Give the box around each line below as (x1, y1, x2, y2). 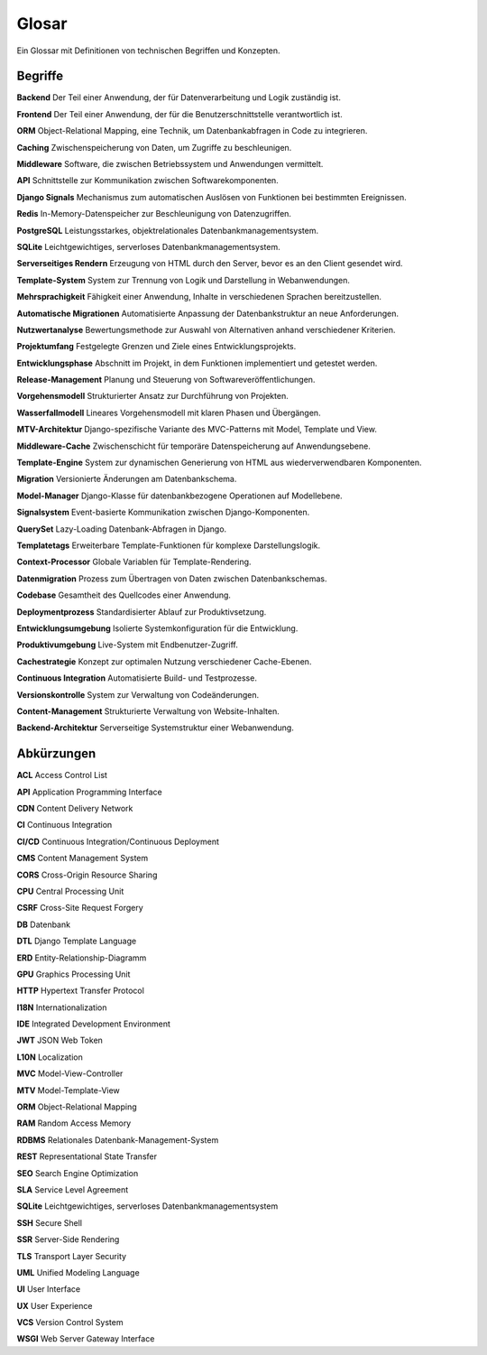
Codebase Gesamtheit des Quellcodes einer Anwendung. (16, 589, 232, 600)
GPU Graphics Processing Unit (16, 969, 131, 979)
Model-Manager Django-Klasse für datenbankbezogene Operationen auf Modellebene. (16, 490, 343, 501)
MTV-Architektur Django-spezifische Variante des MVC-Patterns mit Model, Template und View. (16, 424, 378, 435)
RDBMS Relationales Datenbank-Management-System (16, 1134, 219, 1146)
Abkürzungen (16, 746, 96, 762)
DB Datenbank (16, 919, 71, 930)
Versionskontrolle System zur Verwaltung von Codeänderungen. (16, 689, 260, 700)
